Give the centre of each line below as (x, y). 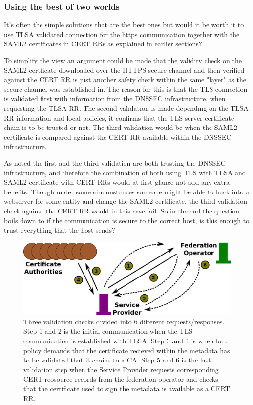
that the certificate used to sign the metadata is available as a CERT (127, 388)
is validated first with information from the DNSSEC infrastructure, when (115, 98)
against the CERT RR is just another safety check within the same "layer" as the (125, 79)
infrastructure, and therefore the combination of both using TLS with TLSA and (125, 172)
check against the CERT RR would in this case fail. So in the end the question (122, 210)
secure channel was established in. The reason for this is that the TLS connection (126, 89)
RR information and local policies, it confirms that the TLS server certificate (119, 117)
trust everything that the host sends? (60, 230)
